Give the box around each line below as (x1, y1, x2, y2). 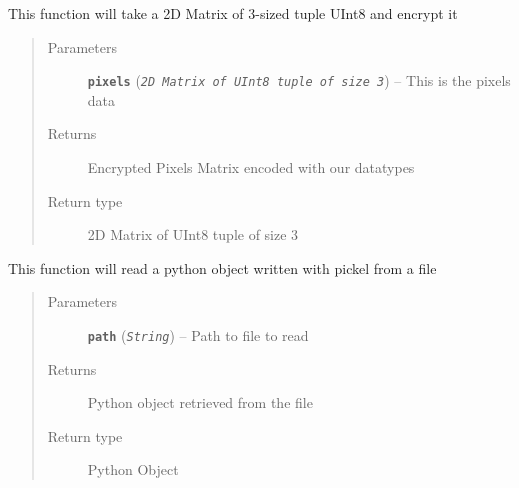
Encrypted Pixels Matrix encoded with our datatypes (87, 157, 415, 178)
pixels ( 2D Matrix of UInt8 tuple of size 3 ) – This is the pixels (87, 70, 511, 91)
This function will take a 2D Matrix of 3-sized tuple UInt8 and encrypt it (8, 3, 458, 23)
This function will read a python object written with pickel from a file (8, 257, 437, 278)
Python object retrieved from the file (87, 392, 313, 413)
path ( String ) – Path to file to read (87, 325, 309, 345)
